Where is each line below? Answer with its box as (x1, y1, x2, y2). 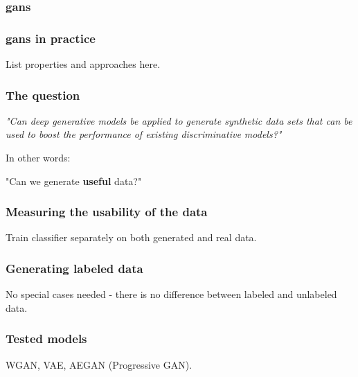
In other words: (6, 150, 71, 165)
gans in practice (6, 29, 96, 46)
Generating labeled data (6, 259, 143, 277)
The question (6, 86, 80, 103)
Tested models (6, 330, 87, 347)
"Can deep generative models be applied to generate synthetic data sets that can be (6, 113, 352, 128)
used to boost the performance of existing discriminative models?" (6, 127, 282, 141)
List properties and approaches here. (6, 57, 161, 71)
